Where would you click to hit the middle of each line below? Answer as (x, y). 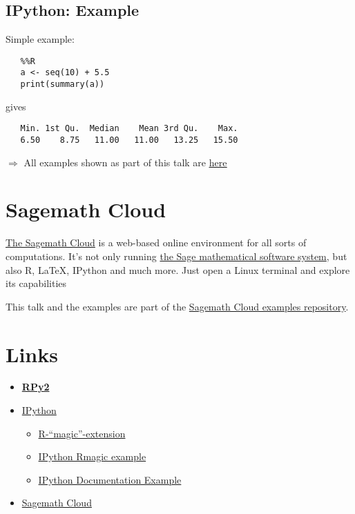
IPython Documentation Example (110, 479)
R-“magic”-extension (82, 433)
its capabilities (36, 283)
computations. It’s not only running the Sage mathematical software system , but (176, 256)
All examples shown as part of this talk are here (125, 162)
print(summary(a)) (63, 85)
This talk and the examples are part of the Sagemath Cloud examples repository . (177, 306)
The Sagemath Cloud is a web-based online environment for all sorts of (156, 243)
